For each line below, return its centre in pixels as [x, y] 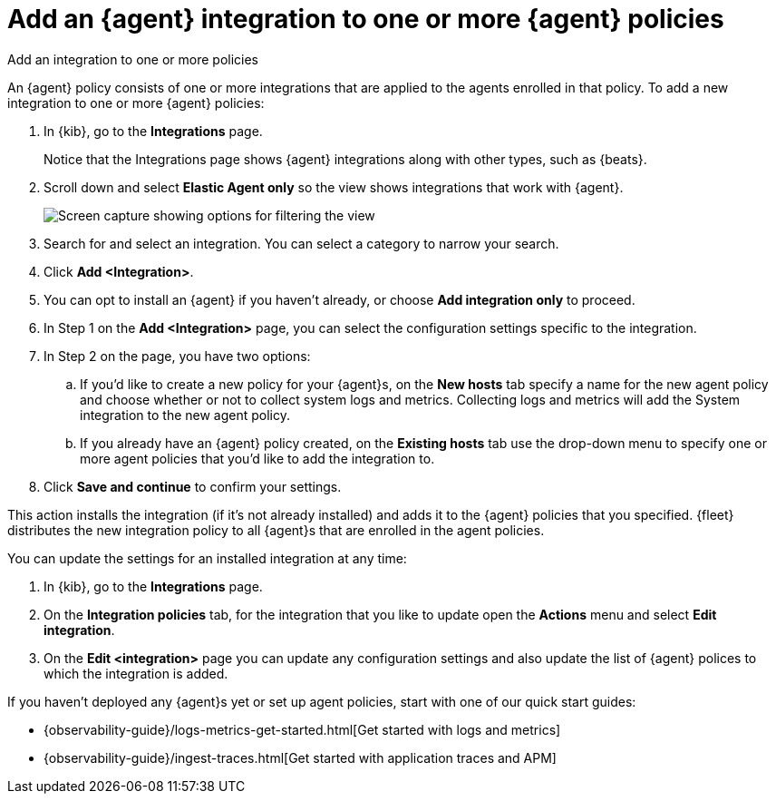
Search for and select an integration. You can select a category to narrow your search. [301, 243]
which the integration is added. [136, 673]
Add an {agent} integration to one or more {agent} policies [366, 19]
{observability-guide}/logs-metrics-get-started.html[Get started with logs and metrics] [302, 729]
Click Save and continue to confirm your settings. [193, 486]
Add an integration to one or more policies [133, 59]
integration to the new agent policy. [185, 415]
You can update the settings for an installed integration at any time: [207, 558]
